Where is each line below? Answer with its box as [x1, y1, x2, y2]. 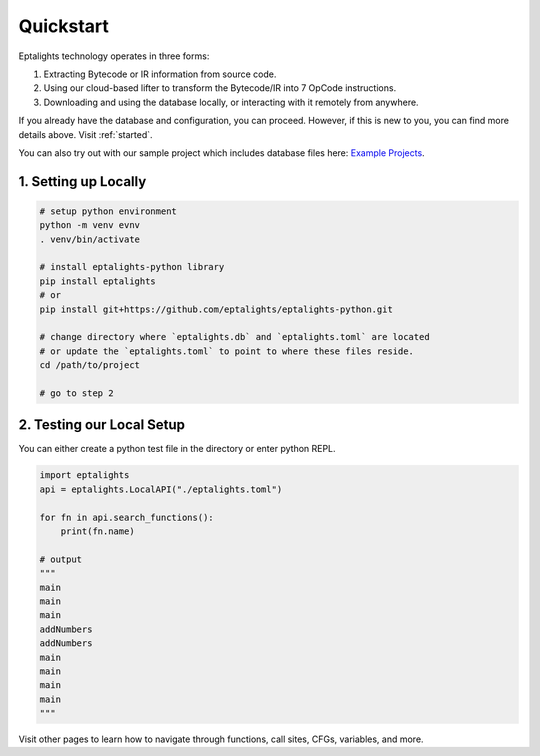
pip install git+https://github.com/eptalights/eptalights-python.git [39, 303, 394, 315]
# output [39, 553, 83, 565]
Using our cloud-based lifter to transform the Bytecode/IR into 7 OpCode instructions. [43, 82, 397, 94]
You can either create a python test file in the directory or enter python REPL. [18, 443, 336, 455]
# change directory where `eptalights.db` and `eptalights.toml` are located [39, 331, 430, 343]
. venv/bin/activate [39, 233, 140, 245]
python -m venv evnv [39, 220, 140, 231]
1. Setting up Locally [18, 173, 147, 190]
